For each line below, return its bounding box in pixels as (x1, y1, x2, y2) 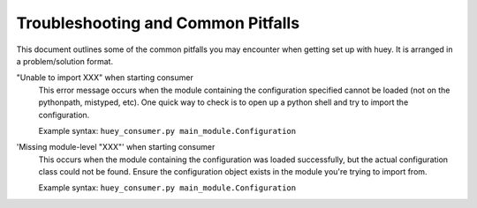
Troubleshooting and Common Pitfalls (16, 13, 300, 33)
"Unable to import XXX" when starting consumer (16, 72, 193, 83)
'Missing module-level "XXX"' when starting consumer (16, 142, 216, 152)
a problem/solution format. (16, 56, 114, 66)
